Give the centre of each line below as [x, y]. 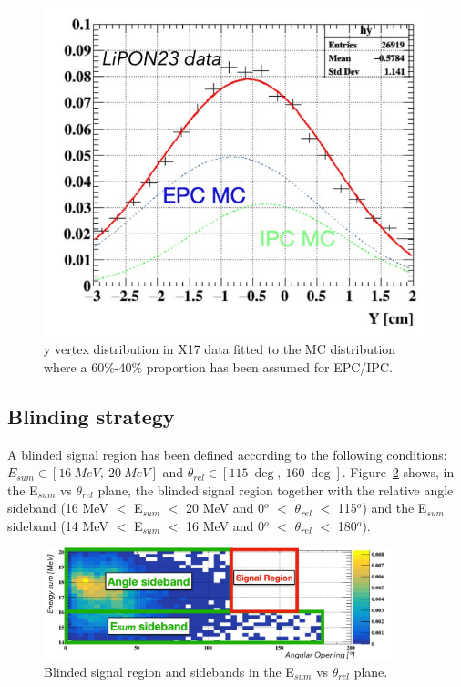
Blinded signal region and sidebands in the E [169, 671]
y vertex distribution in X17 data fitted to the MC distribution [220, 349]
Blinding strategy [91, 416]
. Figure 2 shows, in [398, 472]
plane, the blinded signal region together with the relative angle [276, 489]
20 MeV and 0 [225, 508]
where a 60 [74, 366]
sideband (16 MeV [58, 508]
